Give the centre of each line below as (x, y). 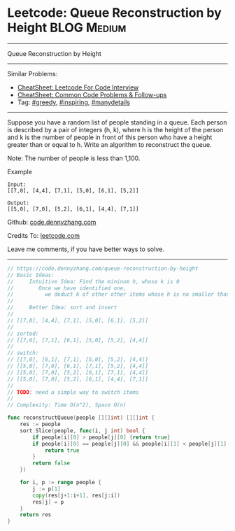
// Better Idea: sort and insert (62, 308)
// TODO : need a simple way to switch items (73, 392)
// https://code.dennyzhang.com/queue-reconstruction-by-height (103, 268)
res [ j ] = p (48, 502)
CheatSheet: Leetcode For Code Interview (78, 87)
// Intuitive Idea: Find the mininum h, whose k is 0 (93, 281)
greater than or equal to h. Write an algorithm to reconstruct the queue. (109, 144)
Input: (17, 184)
